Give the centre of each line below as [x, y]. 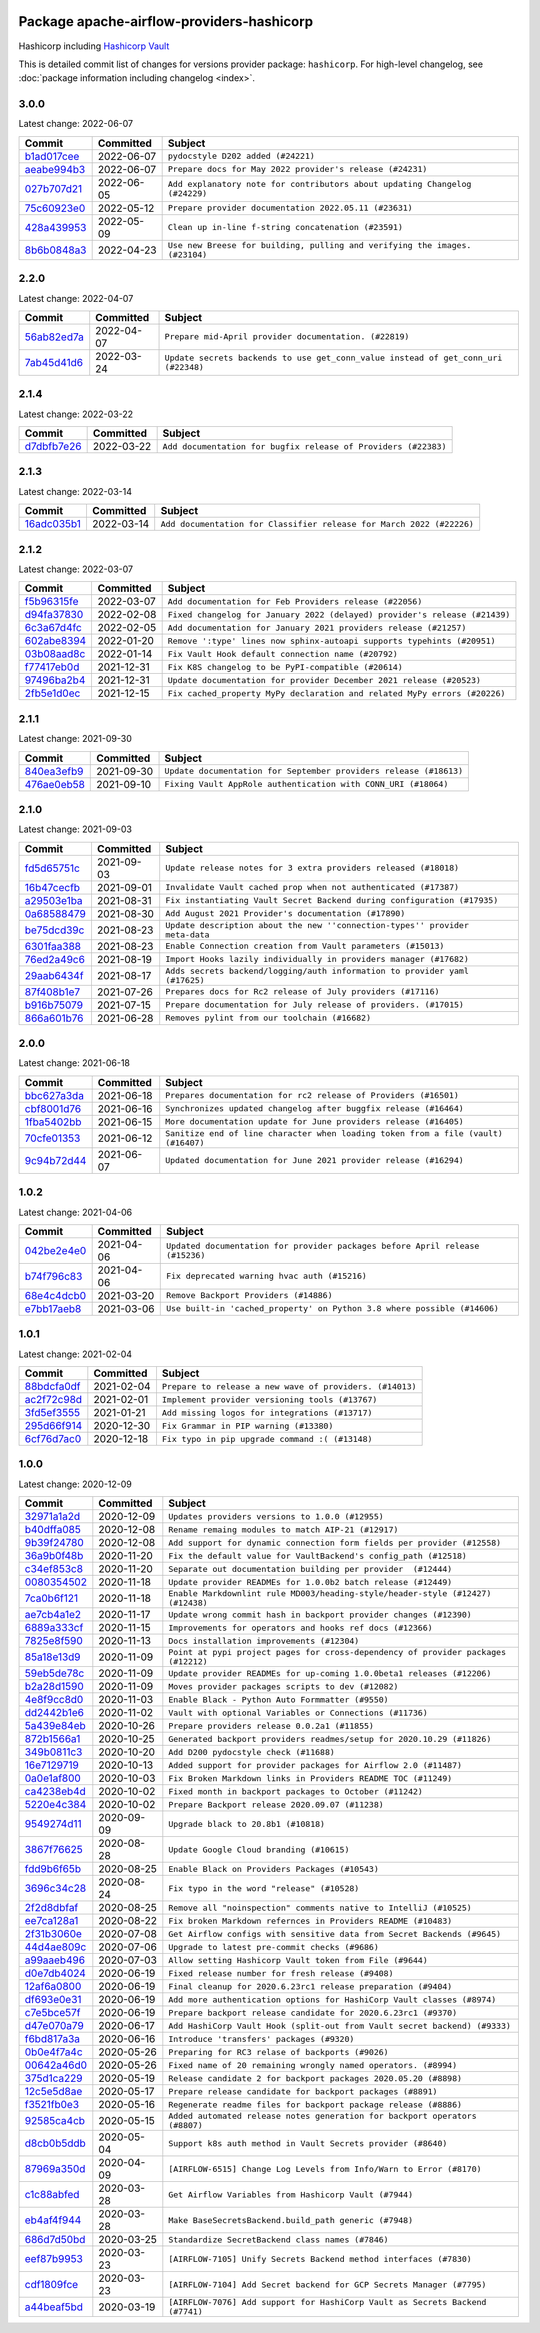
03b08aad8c [55, 654]
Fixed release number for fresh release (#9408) [281, 1973]
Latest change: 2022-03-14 [75, 491]
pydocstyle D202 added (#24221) [241, 156]
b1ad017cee [52, 156]
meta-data [187, 934]
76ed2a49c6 [54, 959]
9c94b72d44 [55, 1160]
